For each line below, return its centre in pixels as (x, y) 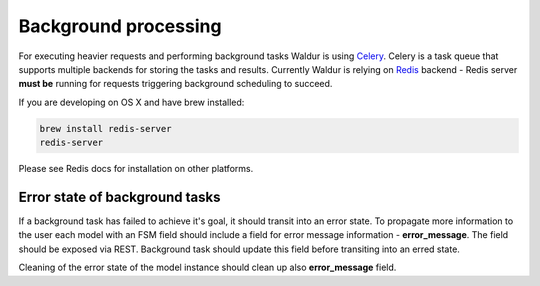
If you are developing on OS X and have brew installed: (131, 102)
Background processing (120, 26)
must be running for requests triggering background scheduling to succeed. (175, 84)
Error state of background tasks (119, 196)
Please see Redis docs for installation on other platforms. (136, 169)
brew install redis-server (105, 128)
